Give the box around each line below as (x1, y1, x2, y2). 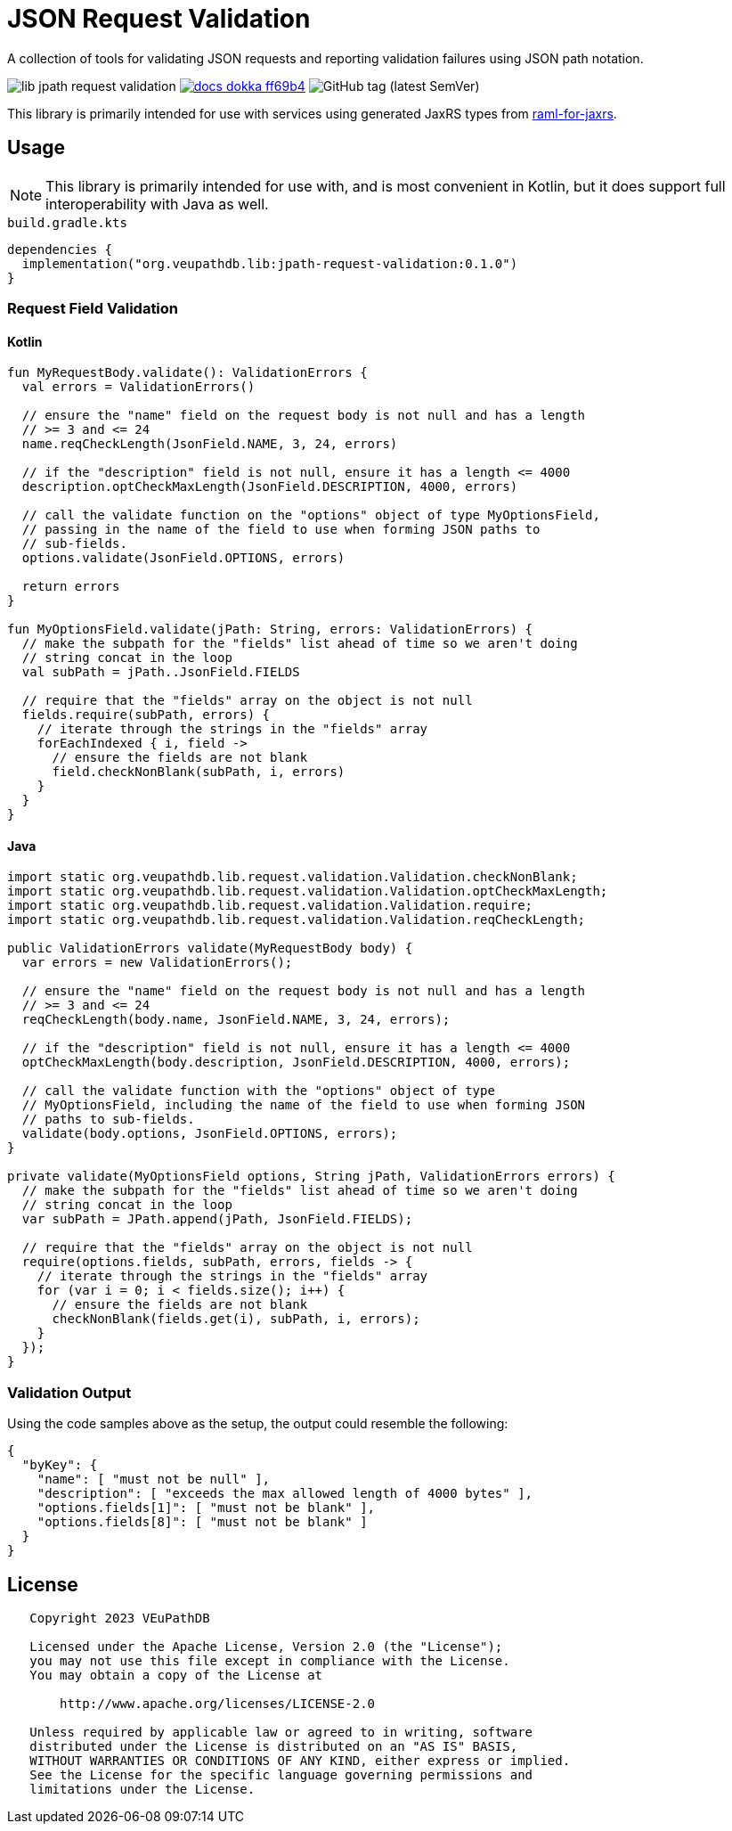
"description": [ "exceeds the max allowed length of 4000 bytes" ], (37, 1486, 533, 1501)
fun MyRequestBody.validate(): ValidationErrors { (7, 365, 368, 380)
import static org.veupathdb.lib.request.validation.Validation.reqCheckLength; (7, 912, 586, 928)
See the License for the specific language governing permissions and (29, 1768, 533, 1782)
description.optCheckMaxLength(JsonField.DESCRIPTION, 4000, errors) (21, 479, 518, 495)
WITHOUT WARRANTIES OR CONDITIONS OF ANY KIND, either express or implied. (29, 1753, 571, 1768)
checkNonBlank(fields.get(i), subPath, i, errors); (52, 1312, 420, 1327)
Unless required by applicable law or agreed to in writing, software (29, 1725, 533, 1739)
